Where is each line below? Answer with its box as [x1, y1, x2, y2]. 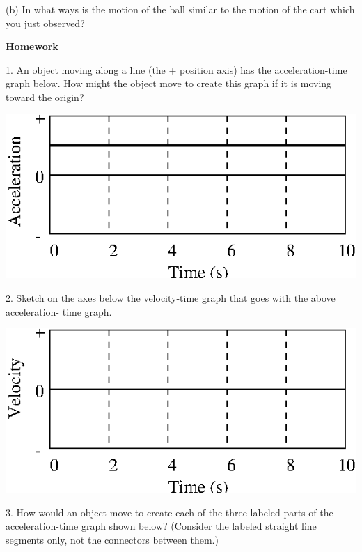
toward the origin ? [6, 89, 84, 104]
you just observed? [6, 15, 85, 30]
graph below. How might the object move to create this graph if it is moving [6, 76, 332, 91]
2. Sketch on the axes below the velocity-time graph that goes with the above [6, 291, 336, 305]
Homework [6, 39, 58, 54]
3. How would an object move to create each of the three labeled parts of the [6, 505, 333, 519]
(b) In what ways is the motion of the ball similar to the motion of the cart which [6, 2, 355, 16]
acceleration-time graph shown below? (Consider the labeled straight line [6, 519, 317, 533]
